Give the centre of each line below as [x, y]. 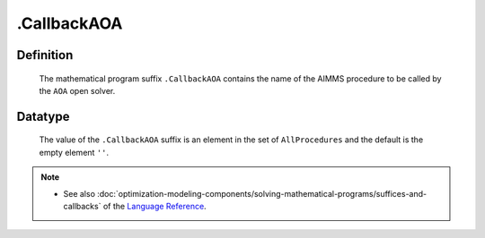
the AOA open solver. [77, 90]
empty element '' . [74, 152]
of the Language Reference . [154, 206]
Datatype [43, 116]
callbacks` [82, 206]
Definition [45, 55]
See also [79, 193]
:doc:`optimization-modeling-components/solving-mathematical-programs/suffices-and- [262, 193]
